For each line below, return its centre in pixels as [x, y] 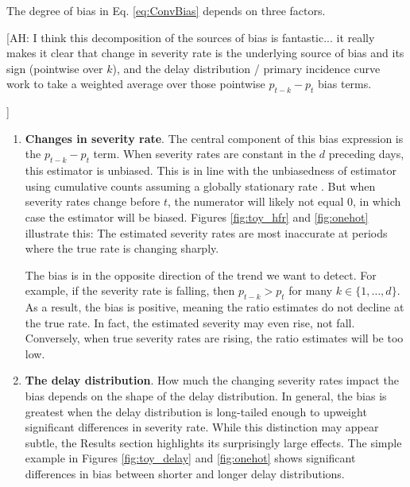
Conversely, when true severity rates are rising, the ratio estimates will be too [214, 338]
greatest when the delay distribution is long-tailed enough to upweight [196, 411]
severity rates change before [93, 201]
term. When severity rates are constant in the [205, 154]
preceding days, [366, 154]
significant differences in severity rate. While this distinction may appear [202, 427]
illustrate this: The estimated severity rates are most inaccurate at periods [206, 232]
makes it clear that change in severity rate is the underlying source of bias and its [205, 53]
